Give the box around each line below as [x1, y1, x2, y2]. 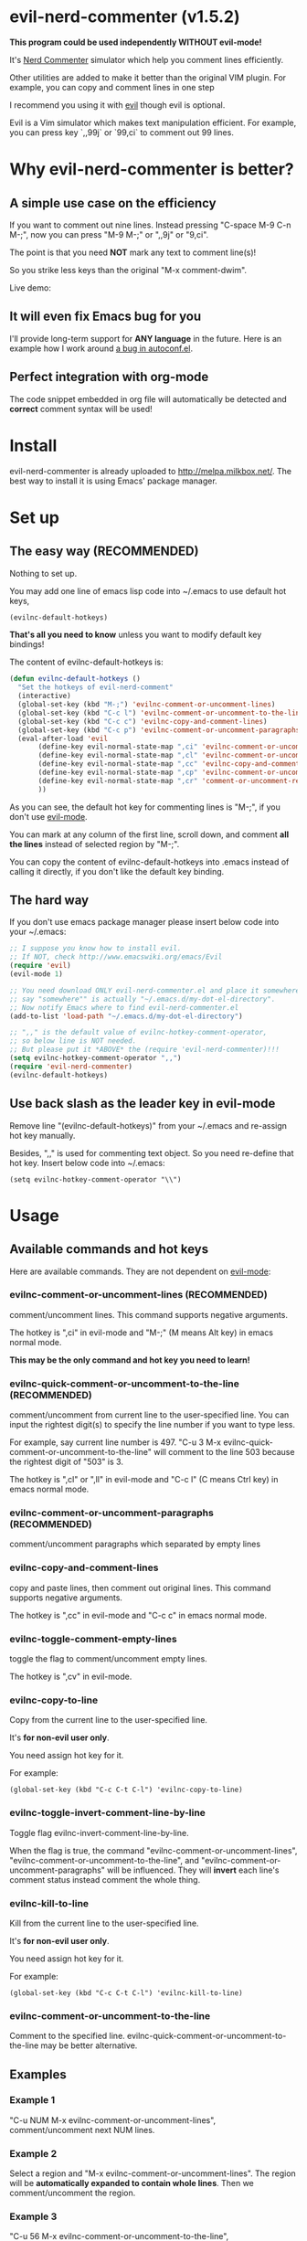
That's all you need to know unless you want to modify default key [9, 629, 262, 641]
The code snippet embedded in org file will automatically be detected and [9, 393, 288, 404]
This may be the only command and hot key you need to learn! [9, 1354, 251, 1365]
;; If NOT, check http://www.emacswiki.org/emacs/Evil [9, 952, 223, 961]
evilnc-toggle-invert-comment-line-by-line [9, 1807, 206, 1820]
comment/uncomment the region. [9, 2187, 136, 2199]
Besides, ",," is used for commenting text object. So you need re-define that [9, 1147, 294, 1158]
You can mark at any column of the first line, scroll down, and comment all [9, 829, 290, 840]
